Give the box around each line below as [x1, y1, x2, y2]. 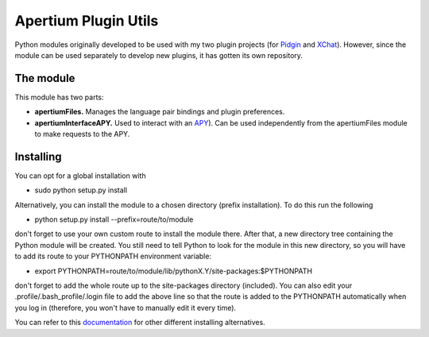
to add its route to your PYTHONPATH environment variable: [14, 251, 212, 261]
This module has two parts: [14, 92, 104, 102]
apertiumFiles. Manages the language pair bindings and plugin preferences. [34, 107, 285, 117]
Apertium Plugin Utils [14, 12, 159, 29]
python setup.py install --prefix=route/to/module [34, 215, 194, 224]
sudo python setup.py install [34, 185, 127, 195]
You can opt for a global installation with [14, 171, 146, 180]
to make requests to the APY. [34, 130, 130, 139]
